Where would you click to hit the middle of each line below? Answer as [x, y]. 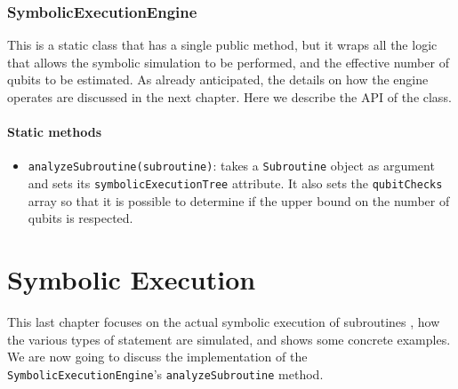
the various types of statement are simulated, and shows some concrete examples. [229, 339]
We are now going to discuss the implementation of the [157, 357]
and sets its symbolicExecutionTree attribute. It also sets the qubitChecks [235, 183]
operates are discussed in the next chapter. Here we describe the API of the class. [229, 97]
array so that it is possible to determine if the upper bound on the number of [239, 200]
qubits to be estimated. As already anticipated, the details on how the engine [218, 79]
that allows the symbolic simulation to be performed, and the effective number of [228, 62]
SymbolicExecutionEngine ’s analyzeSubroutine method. [165, 373]
